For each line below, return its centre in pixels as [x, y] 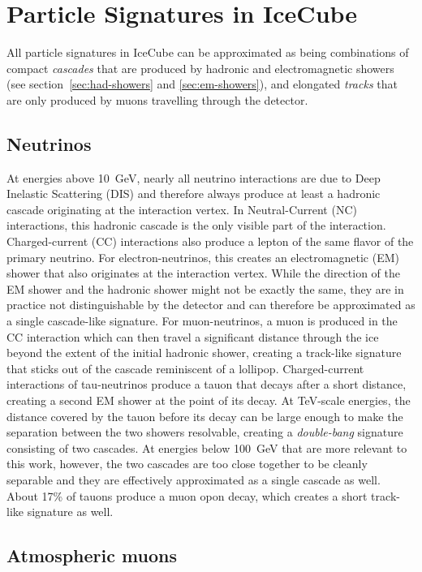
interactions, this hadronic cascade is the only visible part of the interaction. [196, 225]
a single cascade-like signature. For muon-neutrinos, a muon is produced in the [202, 321]
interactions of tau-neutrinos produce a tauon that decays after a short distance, [207, 384]
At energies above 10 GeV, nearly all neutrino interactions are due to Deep [194, 177]
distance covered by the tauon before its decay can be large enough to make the [205, 416]
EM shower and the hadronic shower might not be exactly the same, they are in [205, 288]
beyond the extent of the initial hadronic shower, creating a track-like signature [204, 353]
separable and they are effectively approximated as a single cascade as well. [194, 479]
